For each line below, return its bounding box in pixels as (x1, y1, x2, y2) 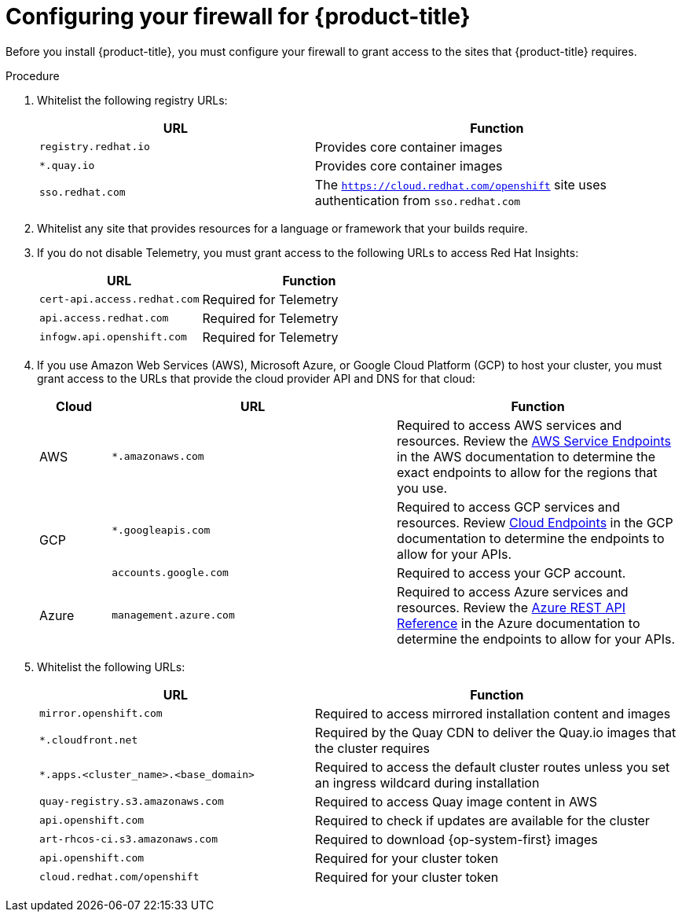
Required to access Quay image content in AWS (314, 793, 598, 810)
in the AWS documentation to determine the (397, 448, 656, 465)
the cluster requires (314, 740, 430, 756)
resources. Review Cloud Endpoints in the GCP (397, 514, 673, 531)
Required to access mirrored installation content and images (314, 705, 671, 722)
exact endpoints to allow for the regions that (397, 464, 658, 480)
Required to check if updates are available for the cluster (314, 812, 650, 828)
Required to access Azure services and (397, 583, 629, 600)
